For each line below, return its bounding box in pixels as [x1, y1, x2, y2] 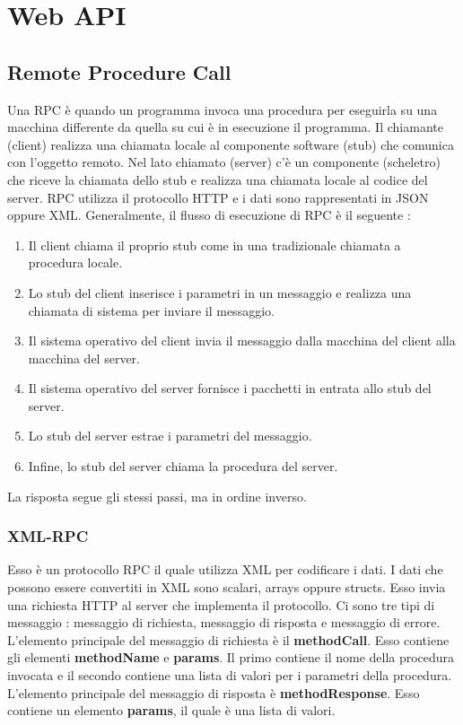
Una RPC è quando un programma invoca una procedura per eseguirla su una [7, 100, 438, 118]
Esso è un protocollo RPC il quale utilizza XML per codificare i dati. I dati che [7, 560, 443, 579]
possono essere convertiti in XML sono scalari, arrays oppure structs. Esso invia [7, 578, 446, 597]
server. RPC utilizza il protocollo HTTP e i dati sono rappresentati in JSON [7, 188, 429, 206]
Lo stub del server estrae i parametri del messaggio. [28, 426, 312, 445]
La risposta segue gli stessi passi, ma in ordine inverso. [7, 486, 307, 505]
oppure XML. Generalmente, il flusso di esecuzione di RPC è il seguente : [7, 205, 411, 224]
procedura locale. [28, 253, 123, 272]
